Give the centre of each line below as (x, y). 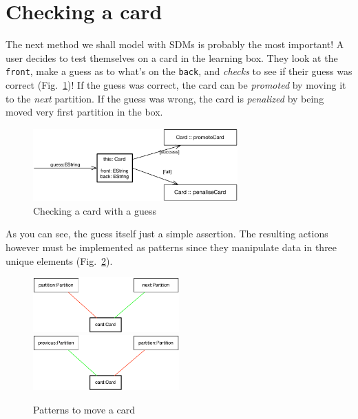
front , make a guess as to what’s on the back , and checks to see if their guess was (179, 71)
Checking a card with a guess (95, 210)
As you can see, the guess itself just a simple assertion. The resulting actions (167, 234)
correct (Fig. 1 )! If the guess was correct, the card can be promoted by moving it (176, 84)
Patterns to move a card (84, 409)
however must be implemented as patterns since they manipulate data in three (171, 247)
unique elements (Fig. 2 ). (59, 260)
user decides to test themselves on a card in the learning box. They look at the (172, 57)
